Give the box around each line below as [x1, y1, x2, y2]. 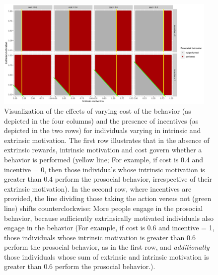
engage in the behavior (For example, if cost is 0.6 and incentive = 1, [4, 222, 215, 233]
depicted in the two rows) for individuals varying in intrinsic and [4, 125, 201, 136]
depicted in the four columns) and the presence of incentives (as [4, 115, 199, 126]
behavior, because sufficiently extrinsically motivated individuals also [4, 212, 214, 223]
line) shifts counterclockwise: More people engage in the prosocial [4, 203, 203, 213]
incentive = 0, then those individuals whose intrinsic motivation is [4, 164, 205, 174]
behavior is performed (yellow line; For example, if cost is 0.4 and [4, 154, 204, 164]
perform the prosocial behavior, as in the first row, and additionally [4, 242, 210, 252]
